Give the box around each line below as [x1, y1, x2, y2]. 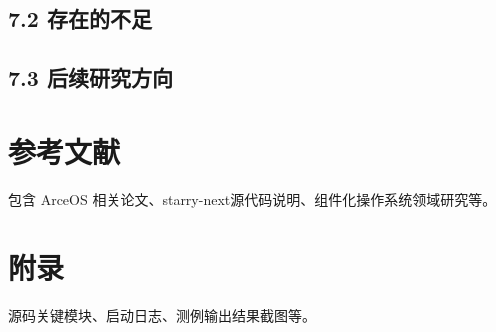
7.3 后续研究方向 [8, 62, 173, 93]
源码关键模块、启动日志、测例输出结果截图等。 [8, 305, 316, 326]
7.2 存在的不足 [8, 3, 152, 34]
